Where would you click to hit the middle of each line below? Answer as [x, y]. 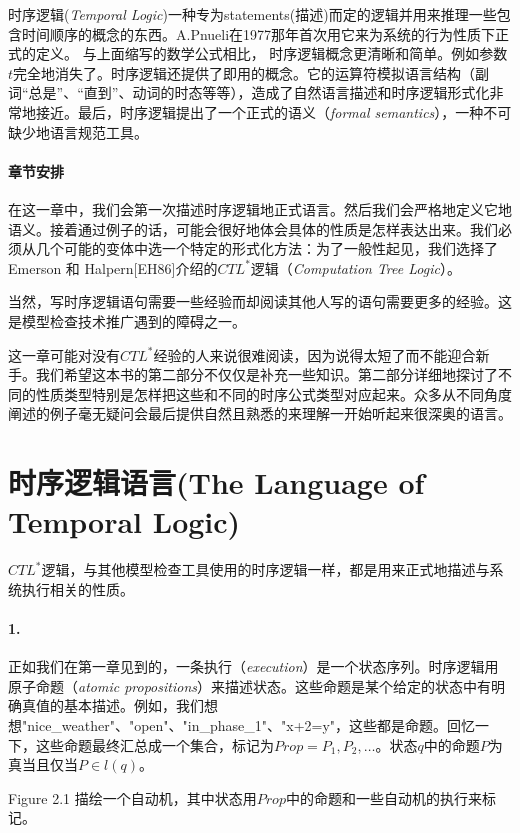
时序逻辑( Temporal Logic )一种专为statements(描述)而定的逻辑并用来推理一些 [252, 14]
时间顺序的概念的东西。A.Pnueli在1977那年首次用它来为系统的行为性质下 [258, 33]
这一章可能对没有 [64, 354]
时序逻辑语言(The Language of [216, 482]
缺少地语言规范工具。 [78, 131]
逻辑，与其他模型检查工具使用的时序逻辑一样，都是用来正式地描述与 [265, 569]
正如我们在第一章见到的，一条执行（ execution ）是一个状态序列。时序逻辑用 [253, 666]
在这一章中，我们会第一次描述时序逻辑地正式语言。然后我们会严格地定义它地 [260, 208]
